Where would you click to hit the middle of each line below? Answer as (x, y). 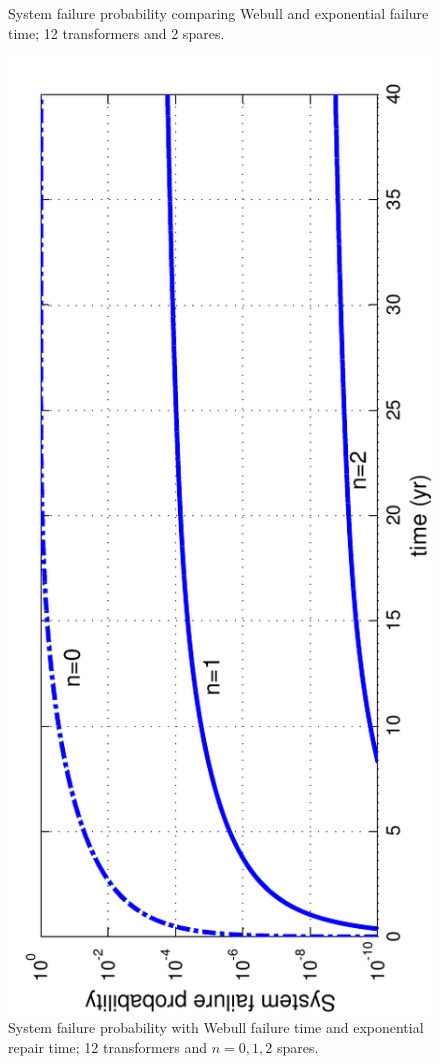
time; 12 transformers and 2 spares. (116, 32)
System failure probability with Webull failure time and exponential (216, 1027)
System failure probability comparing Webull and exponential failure (218, 13)
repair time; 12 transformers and (108, 1046)
